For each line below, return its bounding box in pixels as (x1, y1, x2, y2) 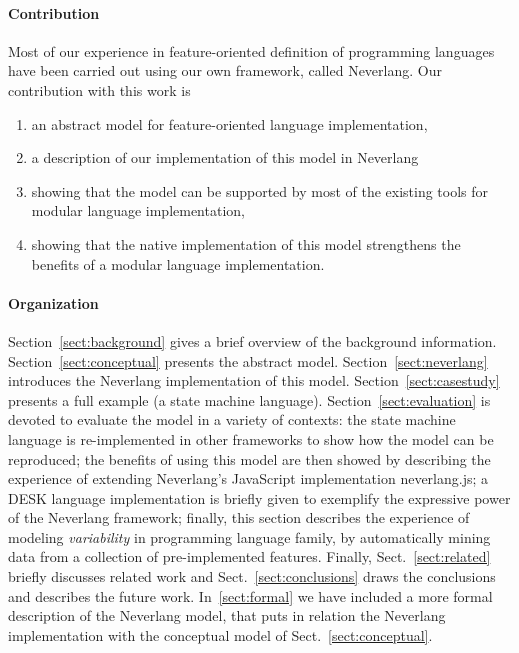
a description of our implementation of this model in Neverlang (31, 147, 419, 168)
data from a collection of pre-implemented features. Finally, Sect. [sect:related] (8, 546, 491, 567)
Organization (8, 292, 99, 313)
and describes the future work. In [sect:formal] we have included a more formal (8, 585, 493, 606)
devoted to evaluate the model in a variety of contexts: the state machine (8, 409, 456, 430)
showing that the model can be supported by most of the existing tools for (31, 180, 489, 201)
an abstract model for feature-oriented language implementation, (31, 113, 428, 134)
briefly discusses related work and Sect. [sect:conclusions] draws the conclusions (8, 566, 496, 587)
